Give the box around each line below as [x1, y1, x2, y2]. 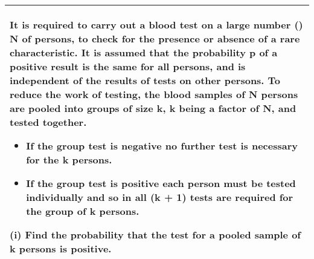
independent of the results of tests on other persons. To [10, 73, 281, 87]
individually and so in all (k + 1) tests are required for [26, 190, 293, 204]
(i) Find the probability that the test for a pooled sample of [10, 228, 301, 241]
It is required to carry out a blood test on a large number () [10, 18, 303, 31]
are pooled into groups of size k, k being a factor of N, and [10, 101, 296, 115]
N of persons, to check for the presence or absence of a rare [10, 31, 300, 45]
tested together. [10, 115, 87, 129]
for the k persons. [26, 152, 112, 166]
